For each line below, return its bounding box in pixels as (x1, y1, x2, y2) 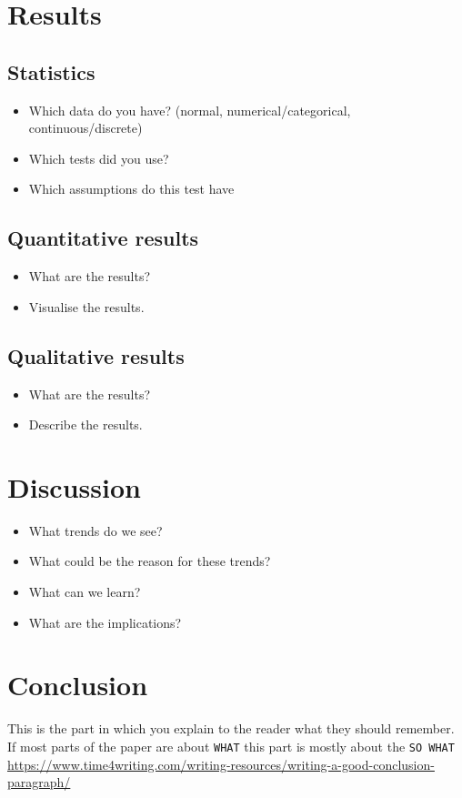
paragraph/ (7, 773, 71, 792)
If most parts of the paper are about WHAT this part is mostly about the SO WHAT (7, 736, 455, 755)
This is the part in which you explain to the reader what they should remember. (7, 719, 455, 738)
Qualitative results (7, 341, 185, 369)
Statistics (7, 57, 95, 86)
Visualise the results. (28, 297, 145, 316)
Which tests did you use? (28, 148, 169, 167)
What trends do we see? (28, 520, 163, 540)
